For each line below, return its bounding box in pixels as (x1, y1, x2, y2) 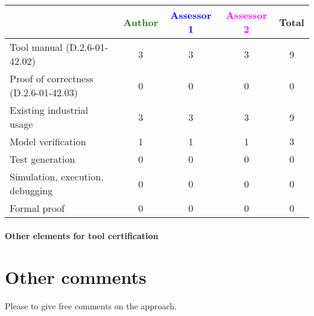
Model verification (10, 134, 86, 148)
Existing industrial (10, 103, 88, 117)
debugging (10, 183, 53, 197)
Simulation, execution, (10, 170, 104, 183)
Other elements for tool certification (5, 229, 159, 242)
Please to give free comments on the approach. (5, 300, 177, 312)
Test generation (10, 152, 75, 166)
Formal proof (10, 201, 65, 215)
